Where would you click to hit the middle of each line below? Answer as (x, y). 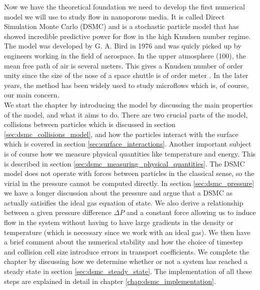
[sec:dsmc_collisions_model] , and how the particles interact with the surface (121, 134)
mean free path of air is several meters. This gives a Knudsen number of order (123, 65)
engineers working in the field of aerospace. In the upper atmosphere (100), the (125, 55)
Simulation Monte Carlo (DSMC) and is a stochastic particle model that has (121, 26)
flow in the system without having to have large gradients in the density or (119, 222)
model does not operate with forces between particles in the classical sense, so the (129, 173)
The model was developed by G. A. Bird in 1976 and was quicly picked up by (123, 46)
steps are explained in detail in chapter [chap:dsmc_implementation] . (110, 281)
